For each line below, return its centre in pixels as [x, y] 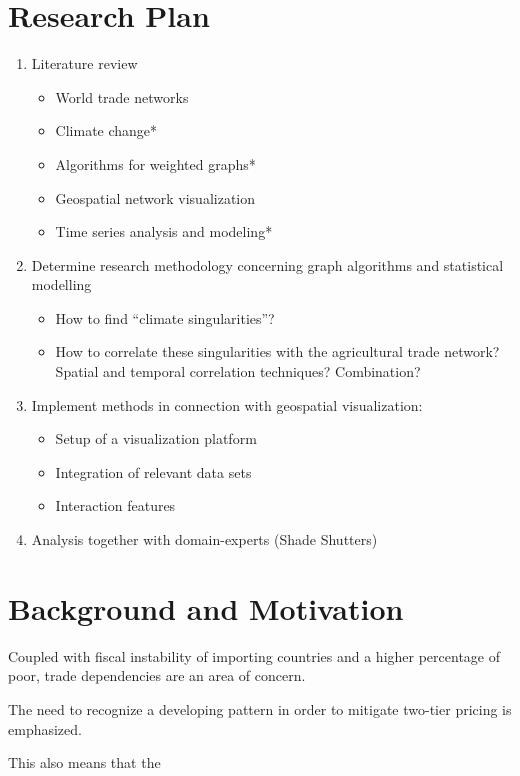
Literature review [84, 63]
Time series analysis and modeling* [164, 231]
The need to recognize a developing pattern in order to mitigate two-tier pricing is [260, 708]
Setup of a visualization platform [156, 438]
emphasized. [45, 728]
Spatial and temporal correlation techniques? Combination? [238, 371]
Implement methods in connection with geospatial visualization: [227, 404]
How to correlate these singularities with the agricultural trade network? [277, 351]
